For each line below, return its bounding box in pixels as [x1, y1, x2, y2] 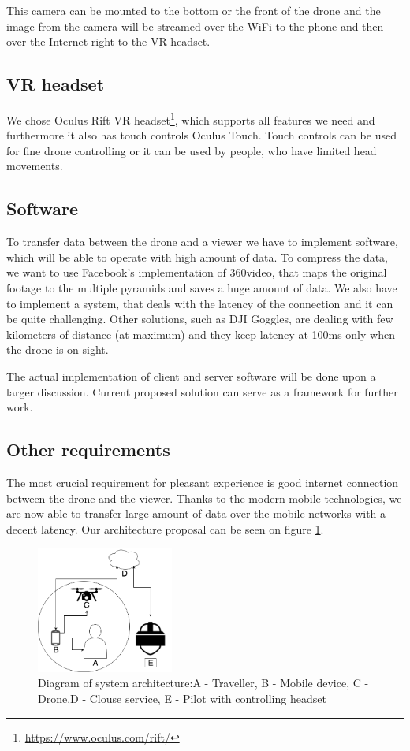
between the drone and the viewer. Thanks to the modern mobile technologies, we [6, 489, 402, 506]
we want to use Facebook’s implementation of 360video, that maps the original [6, 264, 387, 281]
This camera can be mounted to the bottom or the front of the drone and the [6, 2, 381, 18]
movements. [6, 158, 63, 174]
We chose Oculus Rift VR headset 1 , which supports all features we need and [6, 109, 375, 128]
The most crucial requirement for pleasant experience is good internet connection [6, 474, 399, 490]
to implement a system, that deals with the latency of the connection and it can [6, 295, 393, 311]
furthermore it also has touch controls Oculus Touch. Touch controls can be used [6, 127, 397, 143]
